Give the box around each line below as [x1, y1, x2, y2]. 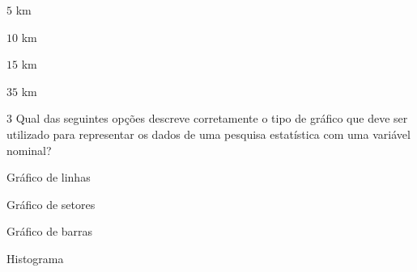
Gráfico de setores [6, 195, 96, 212]
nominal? [6, 141, 52, 158]
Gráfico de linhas [6, 169, 91, 186]
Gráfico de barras [6, 223, 93, 240]
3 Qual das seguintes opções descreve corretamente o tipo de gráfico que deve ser [6, 110, 408, 127]
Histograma [6, 249, 64, 266]
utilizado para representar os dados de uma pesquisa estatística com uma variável [6, 125, 411, 142]
